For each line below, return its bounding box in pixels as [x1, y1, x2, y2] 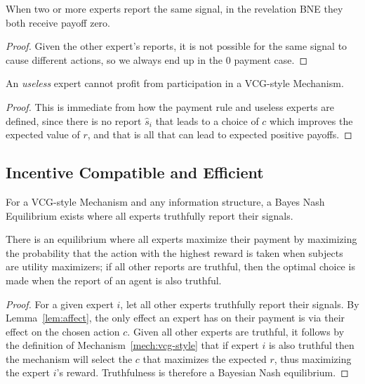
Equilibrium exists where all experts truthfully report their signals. [6, 208, 293, 223]
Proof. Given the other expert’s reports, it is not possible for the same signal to [6, 39, 347, 53]
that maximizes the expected [142, 351, 267, 366]
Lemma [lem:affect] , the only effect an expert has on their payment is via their [6, 310, 345, 325]
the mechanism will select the [6, 351, 133, 366]
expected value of [6, 127, 80, 142]
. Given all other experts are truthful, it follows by [127, 324, 345, 338]
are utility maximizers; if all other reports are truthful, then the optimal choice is [6, 259, 355, 274]
